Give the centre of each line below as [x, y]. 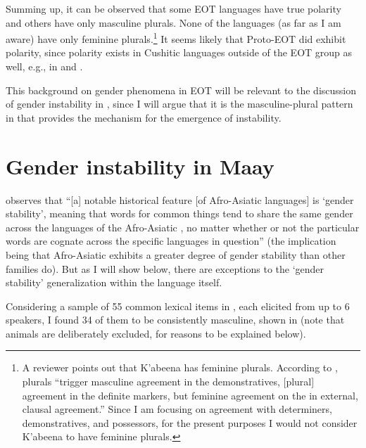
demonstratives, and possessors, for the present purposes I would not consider [190, 422]
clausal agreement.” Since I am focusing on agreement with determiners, [177, 409]
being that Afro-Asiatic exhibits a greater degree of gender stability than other [176, 254]
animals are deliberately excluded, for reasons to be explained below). [156, 333]
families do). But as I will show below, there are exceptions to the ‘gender [165, 268]
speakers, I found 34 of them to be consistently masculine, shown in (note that [175, 320]
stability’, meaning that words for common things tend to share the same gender [179, 213]
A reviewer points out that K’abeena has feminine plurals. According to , [180, 367]
